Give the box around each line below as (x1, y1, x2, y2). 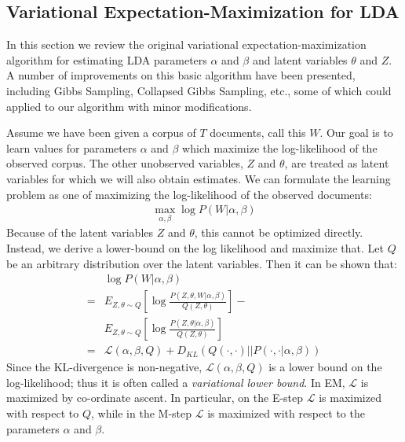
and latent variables (252, 51, 348, 68)
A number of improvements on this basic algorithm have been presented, (6, 67, 356, 83)
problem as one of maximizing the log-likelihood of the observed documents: (6, 186, 372, 202)
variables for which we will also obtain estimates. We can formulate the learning (6, 170, 391, 186)
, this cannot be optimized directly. (194, 224, 363, 241)
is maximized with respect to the (207, 405, 365, 422)
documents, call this (210, 124, 306, 141)
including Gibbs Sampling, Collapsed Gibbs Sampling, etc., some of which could (6, 82, 392, 98)
